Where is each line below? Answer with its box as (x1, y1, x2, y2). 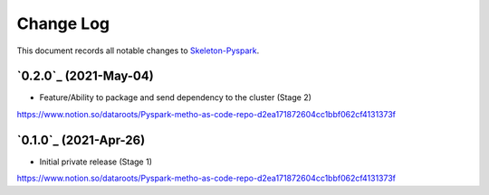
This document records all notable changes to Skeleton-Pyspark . (16, 45, 260, 56)
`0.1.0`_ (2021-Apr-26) (16, 132, 146, 148)
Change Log (16, 14, 110, 33)
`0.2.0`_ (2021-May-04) (16, 69, 154, 84)
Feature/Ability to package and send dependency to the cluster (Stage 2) (39, 92, 312, 103)
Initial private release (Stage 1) (39, 156, 153, 167)
